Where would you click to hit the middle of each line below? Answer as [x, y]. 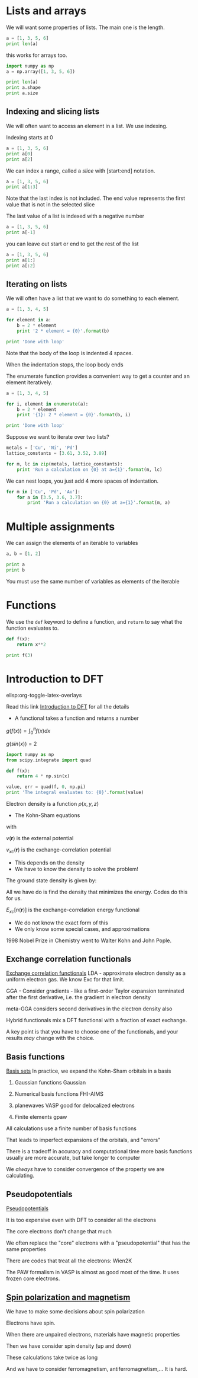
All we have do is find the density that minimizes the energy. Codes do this [97, 892]
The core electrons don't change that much [59, 1232]
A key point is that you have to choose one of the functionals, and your [92, 1032]
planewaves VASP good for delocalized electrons [74, 1106]
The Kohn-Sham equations [47, 815]
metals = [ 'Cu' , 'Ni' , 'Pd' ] [42, 448]
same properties [26, 1249]
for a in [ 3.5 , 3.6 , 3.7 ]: [50, 497]
